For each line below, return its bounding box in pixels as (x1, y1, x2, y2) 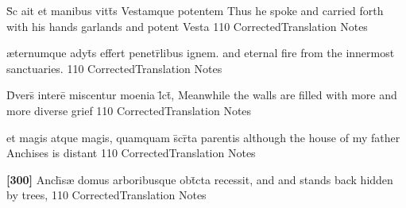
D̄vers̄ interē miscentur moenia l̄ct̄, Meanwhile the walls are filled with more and (6, 87, 397, 103)
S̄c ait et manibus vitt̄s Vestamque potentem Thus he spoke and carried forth (6, 2, 384, 18)
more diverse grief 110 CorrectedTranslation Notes (6, 102, 252, 118)
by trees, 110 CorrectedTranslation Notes (6, 187, 207, 203)
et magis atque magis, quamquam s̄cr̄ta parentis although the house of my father (6, 129, 400, 145)
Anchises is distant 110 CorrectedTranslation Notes (6, 144, 256, 161)
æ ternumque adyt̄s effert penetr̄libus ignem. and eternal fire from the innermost (6, 44, 395, 61)
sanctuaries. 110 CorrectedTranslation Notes (6, 60, 222, 76)
